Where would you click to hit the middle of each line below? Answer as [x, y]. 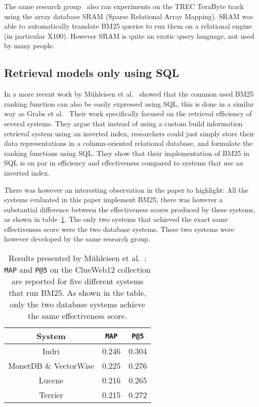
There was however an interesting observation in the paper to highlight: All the [126, 189]
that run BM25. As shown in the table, [77, 293]
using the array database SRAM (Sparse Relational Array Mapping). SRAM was [129, 16]
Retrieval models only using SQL [92, 73]
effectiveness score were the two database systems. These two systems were [119, 229]
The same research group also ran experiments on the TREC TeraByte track [124, 6]
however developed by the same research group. [77, 239]
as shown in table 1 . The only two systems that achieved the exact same [116, 219]
